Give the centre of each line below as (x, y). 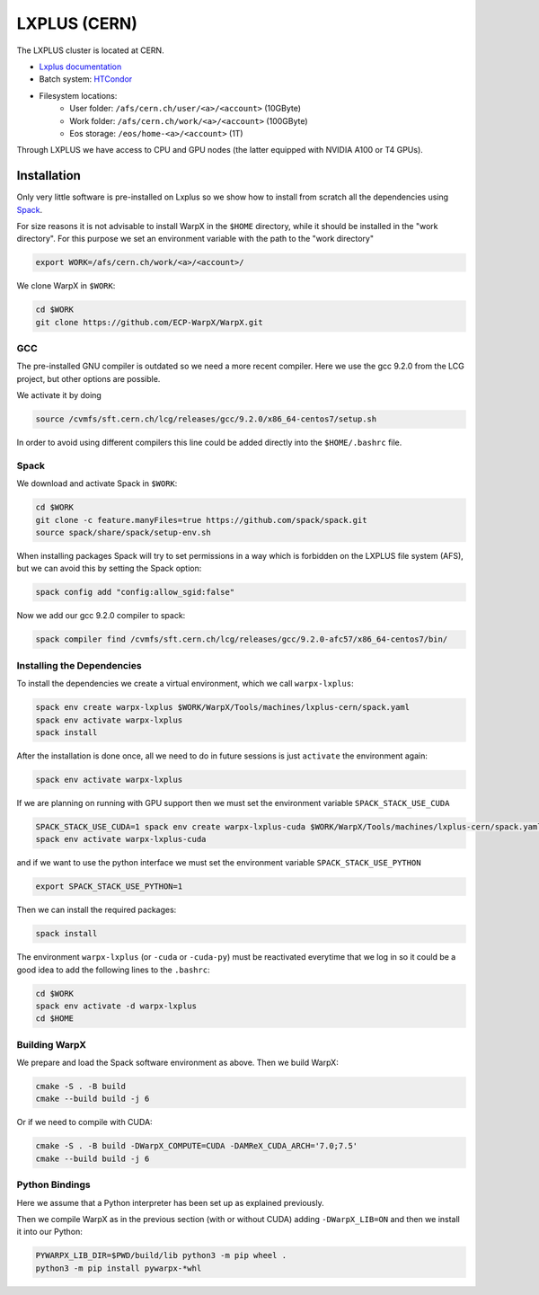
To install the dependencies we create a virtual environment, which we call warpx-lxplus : (185, 684)
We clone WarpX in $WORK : (66, 286)
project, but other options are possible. (88, 378)
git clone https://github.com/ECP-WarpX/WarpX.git (150, 322)
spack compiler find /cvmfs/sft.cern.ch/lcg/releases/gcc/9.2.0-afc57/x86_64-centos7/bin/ (242, 639)
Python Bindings (53, 1184)
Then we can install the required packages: (97, 910)
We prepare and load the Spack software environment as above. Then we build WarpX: (177, 1063)
